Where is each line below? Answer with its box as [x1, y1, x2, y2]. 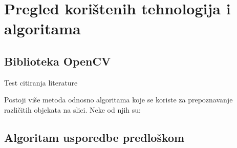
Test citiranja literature [4, 77, 78, 88]
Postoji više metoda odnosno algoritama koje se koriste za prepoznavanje [4, 94, 233, 105]
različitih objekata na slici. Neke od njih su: [4, 104, 141, 115]
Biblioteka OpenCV [4, 53, 111, 69]
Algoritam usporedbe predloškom [4, 129, 185, 145]
